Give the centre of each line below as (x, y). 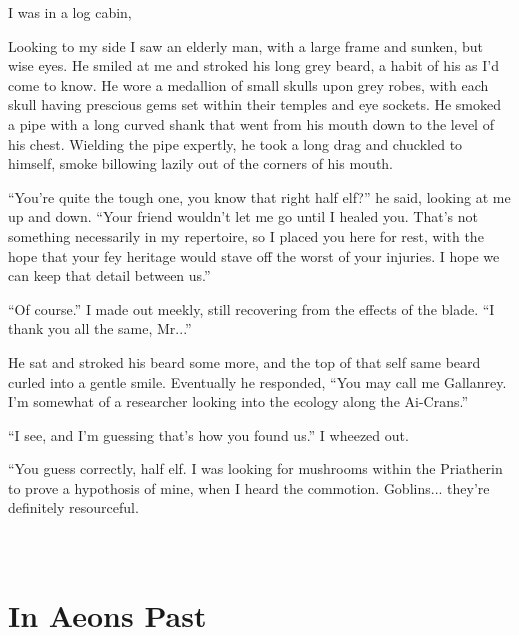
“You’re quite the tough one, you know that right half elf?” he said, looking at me (259, 196)
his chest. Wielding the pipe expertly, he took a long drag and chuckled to (235, 143)
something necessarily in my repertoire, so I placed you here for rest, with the (246, 235)
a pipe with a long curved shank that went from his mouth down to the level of (251, 123)
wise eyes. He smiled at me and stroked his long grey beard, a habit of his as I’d (253, 65)
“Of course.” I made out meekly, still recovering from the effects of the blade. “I (251, 308)
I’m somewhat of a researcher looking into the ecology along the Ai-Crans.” (238, 401)
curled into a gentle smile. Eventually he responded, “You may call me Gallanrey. (257, 381)
